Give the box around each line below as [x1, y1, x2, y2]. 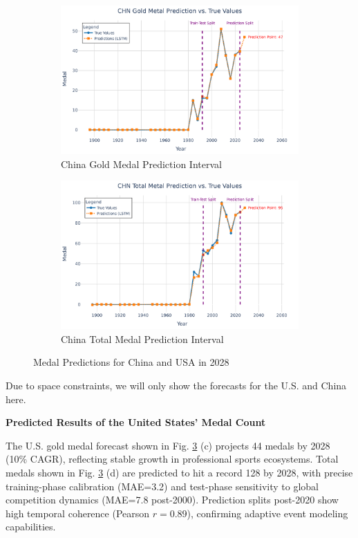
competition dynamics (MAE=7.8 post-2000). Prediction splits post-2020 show [6, 492, 339, 507]
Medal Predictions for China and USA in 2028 [33, 355, 229, 369]
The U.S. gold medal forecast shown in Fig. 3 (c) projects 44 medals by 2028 [6, 438, 330, 452]
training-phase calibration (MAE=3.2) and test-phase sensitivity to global [6, 479, 319, 493]
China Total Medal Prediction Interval [61, 331, 224, 346]
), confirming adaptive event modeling [187, 505, 348, 520]
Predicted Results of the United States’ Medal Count [6, 415, 266, 429]
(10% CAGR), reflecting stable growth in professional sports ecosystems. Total [6, 452, 339, 466]
